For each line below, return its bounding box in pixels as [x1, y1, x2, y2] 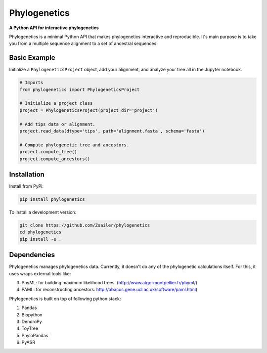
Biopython [21, 311, 43, 317]
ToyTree [21, 325, 39, 331]
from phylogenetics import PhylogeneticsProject [19, 87, 140, 92]
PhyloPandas [21, 332, 48, 338]
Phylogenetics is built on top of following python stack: [9, 296, 121, 302]
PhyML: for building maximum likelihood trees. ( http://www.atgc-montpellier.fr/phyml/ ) [21, 280, 198, 286]
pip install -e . [19, 236, 62, 242]
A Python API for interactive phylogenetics [9, 25, 99, 31]
